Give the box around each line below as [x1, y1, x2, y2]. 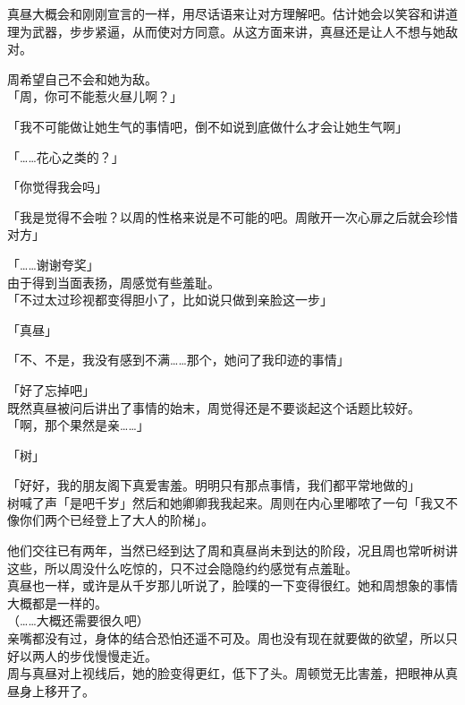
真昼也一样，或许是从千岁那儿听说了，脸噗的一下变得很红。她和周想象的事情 [7, 576, 458, 595]
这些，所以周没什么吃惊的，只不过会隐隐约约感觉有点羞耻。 [7, 558, 358, 577]
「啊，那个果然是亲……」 [7, 416, 149, 434]
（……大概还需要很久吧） [7, 611, 149, 630]
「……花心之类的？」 [7, 147, 124, 166]
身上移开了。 [19, 681, 95, 700]
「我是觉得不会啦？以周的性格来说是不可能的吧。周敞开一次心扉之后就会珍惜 [7, 207, 458, 226]
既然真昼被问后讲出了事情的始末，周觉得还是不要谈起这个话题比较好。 [7, 398, 420, 417]
